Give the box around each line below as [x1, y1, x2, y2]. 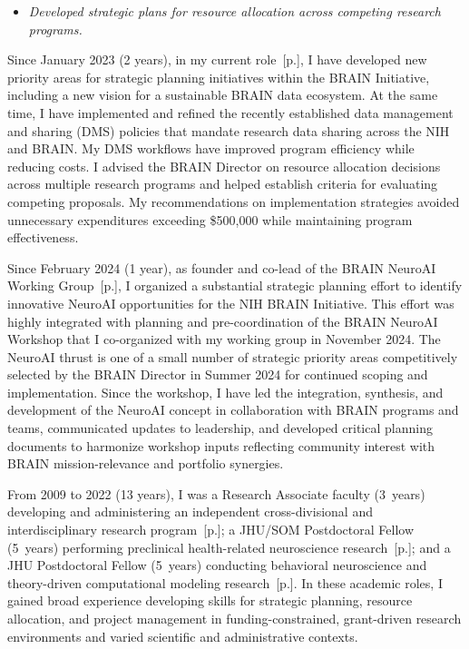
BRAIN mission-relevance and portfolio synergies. [7, 454, 284, 473]
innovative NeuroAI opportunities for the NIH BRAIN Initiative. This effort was [7, 293, 454, 312]
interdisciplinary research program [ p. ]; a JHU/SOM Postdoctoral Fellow [7, 520, 414, 539]
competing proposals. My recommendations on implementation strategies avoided [7, 192, 460, 211]
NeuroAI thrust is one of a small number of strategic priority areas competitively [7, 347, 458, 366]
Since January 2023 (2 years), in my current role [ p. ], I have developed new [7, 50, 427, 69]
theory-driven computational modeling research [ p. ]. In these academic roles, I [7, 573, 443, 592]
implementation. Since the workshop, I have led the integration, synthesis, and [7, 382, 444, 401]
